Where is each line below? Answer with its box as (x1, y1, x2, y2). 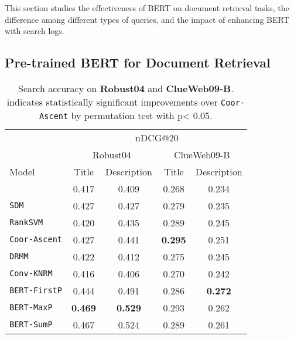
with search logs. (5, 25, 64, 37)
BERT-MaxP (9, 303, 53, 313)
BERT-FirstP (9, 286, 63, 296)
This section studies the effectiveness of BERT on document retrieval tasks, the (5, 2, 289, 13)
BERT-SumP (9, 320, 53, 330)
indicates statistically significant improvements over (6, 94, 218, 109)
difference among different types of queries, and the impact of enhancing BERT (5, 13, 289, 25)
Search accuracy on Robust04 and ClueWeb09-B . (18, 81, 234, 95)
